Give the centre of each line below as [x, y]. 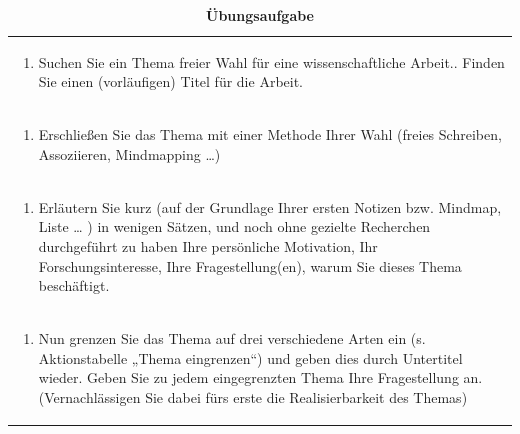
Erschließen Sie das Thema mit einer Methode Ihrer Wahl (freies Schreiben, [270, 134]
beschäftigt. [74, 285]
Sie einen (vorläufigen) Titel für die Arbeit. [171, 81]
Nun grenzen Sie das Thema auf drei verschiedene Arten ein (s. [232, 337]
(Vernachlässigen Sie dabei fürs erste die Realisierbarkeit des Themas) [253, 396]
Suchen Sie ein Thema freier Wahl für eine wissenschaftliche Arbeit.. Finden [271, 61]
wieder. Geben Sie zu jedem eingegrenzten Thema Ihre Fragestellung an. [260, 377]
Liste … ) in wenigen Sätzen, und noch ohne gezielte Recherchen [234, 226]
